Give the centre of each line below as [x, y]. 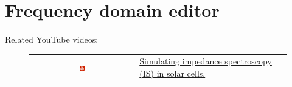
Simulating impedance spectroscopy [206, 61]
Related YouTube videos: [52, 39]
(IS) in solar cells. [172, 73]
